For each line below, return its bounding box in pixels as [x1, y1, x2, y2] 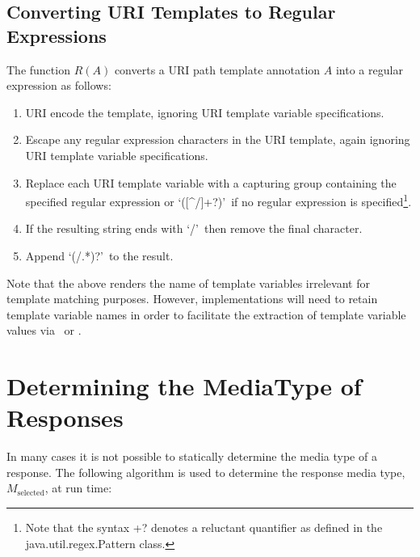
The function [6, 61, 70, 78]
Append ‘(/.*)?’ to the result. [25, 247, 174, 264]
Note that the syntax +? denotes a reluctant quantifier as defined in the [25, 519, 383, 536]
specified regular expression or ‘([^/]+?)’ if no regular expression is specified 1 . [25, 191, 412, 209]
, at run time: [44, 479, 112, 496]
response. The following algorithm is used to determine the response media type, [6, 463, 405, 480]
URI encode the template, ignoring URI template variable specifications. [25, 103, 384, 120]
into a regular [335, 61, 403, 78]
